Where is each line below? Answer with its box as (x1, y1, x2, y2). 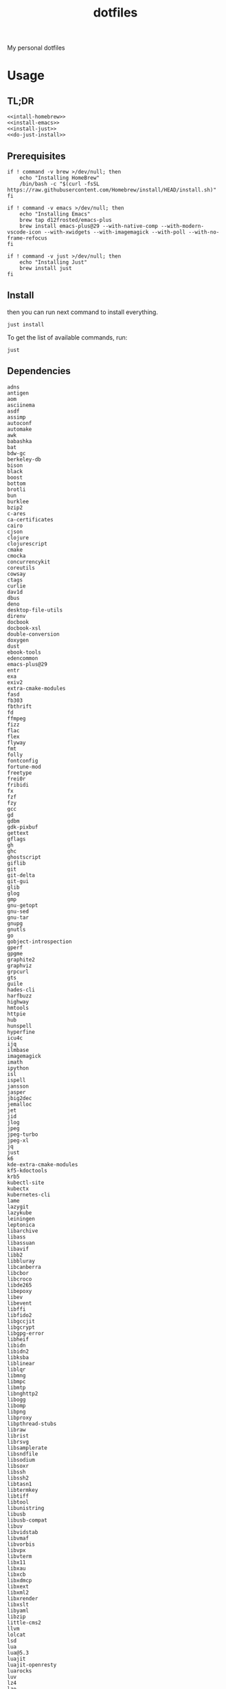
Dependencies (7, 365, 71, 377)
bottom (7, 480, 26, 487)
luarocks (7, 1667, 32, 1675)
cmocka (7, 552, 26, 559)
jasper (7, 1088, 26, 1096)
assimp (7, 413, 26, 421)
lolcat (7, 1631, 26, 1638)
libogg (7, 1396, 26, 1403)
